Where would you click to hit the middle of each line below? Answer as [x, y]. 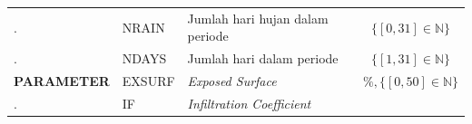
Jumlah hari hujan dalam [258, 18]
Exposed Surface [232, 81]
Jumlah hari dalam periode [263, 58]
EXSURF [148, 81]
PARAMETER [62, 81]
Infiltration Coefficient [249, 103]
